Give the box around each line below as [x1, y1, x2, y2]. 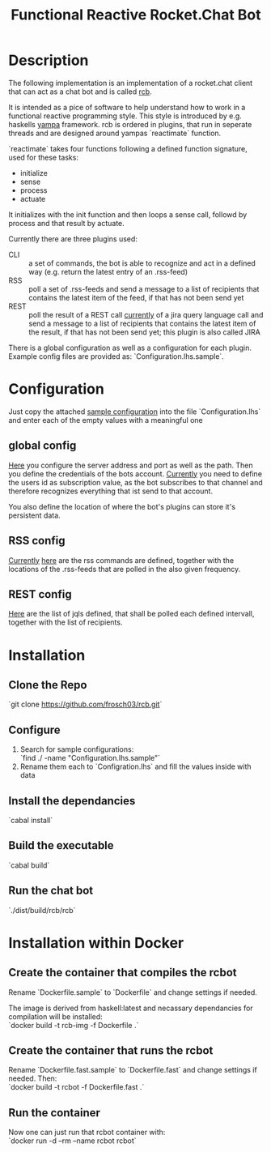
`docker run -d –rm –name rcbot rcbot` [8, 1136, 137, 1146]
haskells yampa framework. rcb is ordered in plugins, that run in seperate [8, 119, 252, 129]
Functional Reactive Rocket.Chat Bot [11, 6, 261, 24]
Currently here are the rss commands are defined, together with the [8, 555, 235, 565]
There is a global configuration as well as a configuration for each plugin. [8, 343, 252, 352]
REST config [8, 587, 72, 601]
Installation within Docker [8, 933, 184, 952]
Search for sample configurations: [19, 745, 134, 754]
